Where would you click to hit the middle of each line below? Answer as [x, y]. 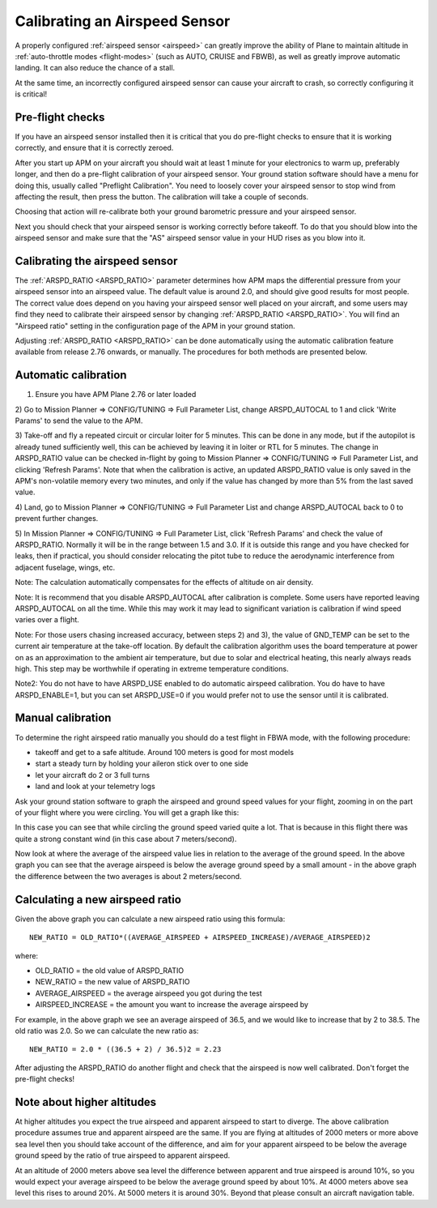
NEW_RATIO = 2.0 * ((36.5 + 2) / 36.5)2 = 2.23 [125, 1050]
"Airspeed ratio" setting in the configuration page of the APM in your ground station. [155, 326]
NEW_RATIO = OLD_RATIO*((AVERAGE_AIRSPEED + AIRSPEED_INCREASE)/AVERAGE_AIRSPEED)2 [200, 937]
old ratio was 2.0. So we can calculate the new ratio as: [107, 1031]
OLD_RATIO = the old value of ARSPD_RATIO [110, 970]
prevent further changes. [57, 519]
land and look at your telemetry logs [95, 787]
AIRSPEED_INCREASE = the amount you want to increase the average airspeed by [172, 1005]
